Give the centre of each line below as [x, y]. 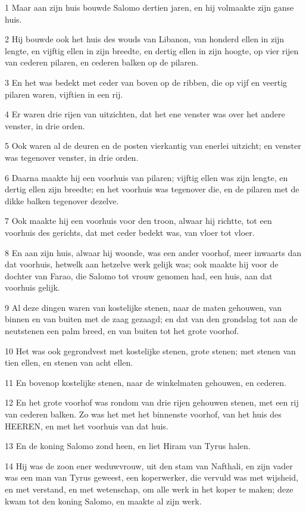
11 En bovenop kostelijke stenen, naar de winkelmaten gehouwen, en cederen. [146, 382]
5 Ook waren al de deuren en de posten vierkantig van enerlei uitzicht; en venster [153, 146]
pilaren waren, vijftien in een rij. [64, 94]
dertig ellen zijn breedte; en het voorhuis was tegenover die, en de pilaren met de [152, 189]
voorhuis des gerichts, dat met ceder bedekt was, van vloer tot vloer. [130, 232]
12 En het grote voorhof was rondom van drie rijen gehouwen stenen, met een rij [152, 402]
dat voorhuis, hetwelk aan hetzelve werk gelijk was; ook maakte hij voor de [142, 264]
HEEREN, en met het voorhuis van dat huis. [87, 426]
